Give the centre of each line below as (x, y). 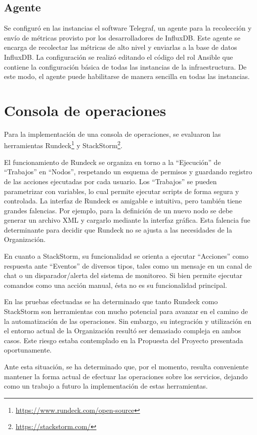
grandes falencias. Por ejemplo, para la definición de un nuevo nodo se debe (118, 210)
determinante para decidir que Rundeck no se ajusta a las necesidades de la (118, 229)
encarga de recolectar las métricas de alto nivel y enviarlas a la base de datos (121, 47)
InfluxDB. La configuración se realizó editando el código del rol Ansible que (119, 57)
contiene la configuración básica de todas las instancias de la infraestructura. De (125, 66)
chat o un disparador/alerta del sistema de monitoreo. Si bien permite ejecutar (123, 275)
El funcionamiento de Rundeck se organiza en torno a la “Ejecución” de (112, 162)
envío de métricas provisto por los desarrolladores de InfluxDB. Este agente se (122, 37)
